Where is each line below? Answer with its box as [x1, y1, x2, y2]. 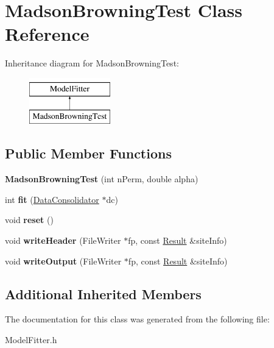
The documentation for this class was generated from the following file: [5, 313, 270, 325]
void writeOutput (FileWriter [5, 254, 122, 267]
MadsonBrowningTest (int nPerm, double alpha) [5, 172, 198, 185]
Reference [5, 21, 90, 46]
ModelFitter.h [5, 333, 57, 346]
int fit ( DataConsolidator [5, 193, 99, 205]
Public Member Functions [5, 144, 172, 163]
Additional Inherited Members [5, 284, 202, 303]
